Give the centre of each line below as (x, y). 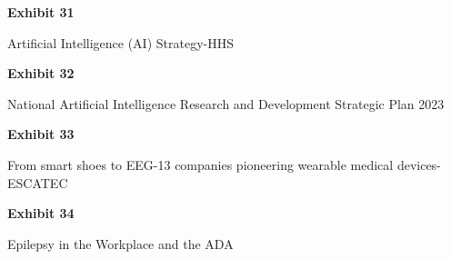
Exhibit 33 (41, 134)
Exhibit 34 (41, 213)
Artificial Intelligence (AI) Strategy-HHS (120, 42)
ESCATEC (38, 182)
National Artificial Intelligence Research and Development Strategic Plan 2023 (226, 103)
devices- (419, 164)
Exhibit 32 (41, 73)
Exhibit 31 (41, 12)
